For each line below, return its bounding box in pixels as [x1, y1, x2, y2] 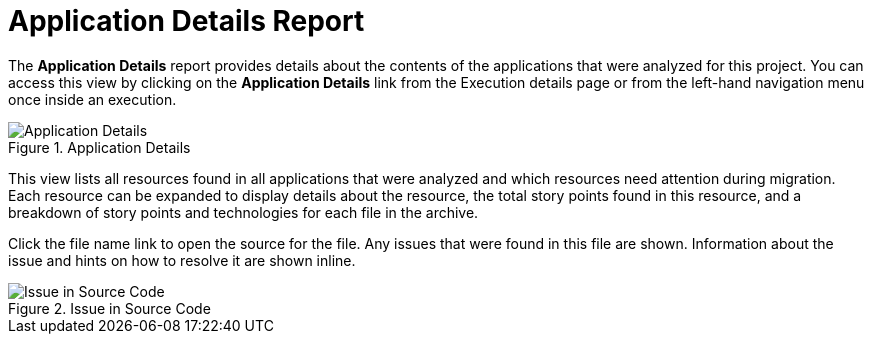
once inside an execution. [8, 90, 177, 108]
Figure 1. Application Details [8, 138, 191, 156]
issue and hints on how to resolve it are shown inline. [8, 251, 356, 269]
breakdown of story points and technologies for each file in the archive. [8, 203, 479, 221]
